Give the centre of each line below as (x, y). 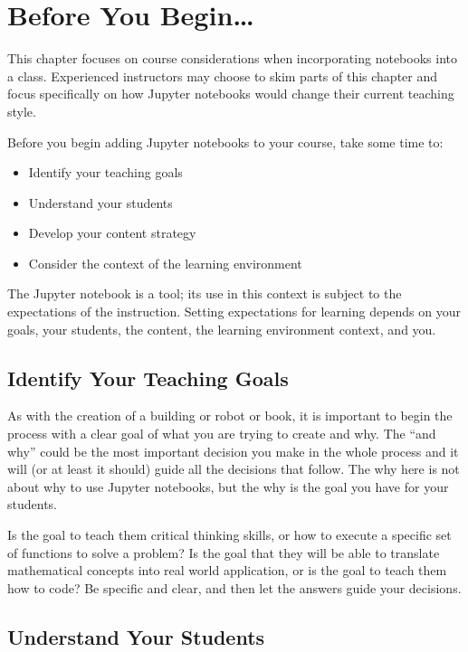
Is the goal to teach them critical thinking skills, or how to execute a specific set (229, 535)
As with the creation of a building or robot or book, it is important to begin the (230, 416)
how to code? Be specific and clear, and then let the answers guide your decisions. (234, 587)
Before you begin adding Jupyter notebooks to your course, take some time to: (225, 142)
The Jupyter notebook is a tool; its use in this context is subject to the (205, 293)
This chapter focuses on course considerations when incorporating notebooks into (232, 58)
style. (22, 111)
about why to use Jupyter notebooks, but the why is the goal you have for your (228, 486)
